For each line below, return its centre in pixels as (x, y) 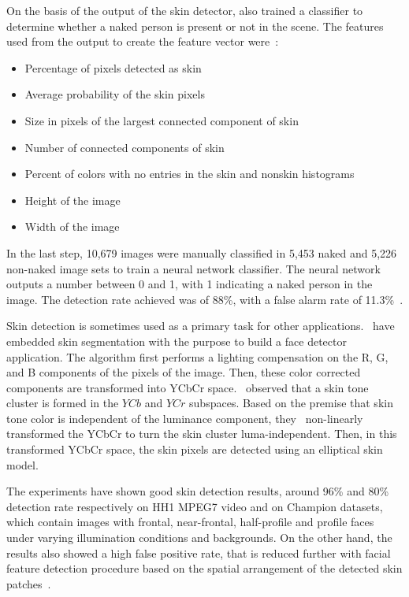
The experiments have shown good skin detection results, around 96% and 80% (198, 491)
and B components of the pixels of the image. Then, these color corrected (184, 372)
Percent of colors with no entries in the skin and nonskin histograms (190, 174)
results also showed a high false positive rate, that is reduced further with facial (199, 553)
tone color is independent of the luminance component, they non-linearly (185, 418)
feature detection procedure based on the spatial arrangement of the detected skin (204, 568)
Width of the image (72, 226)
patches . (29, 583)
